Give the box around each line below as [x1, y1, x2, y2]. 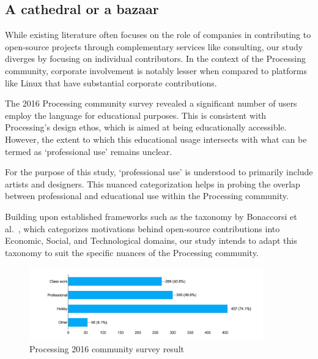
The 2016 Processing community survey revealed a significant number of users [5, 97, 297, 110]
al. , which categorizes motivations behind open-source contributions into [5, 222, 280, 235]
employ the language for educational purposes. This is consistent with [5, 108, 267, 121]
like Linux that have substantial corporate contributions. [5, 76, 217, 89]
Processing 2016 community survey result [29, 342, 184, 355]
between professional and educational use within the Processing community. [5, 189, 289, 202]
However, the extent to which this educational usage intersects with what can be [5, 132, 307, 145]
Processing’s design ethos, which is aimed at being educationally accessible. [5, 121, 287, 134]
